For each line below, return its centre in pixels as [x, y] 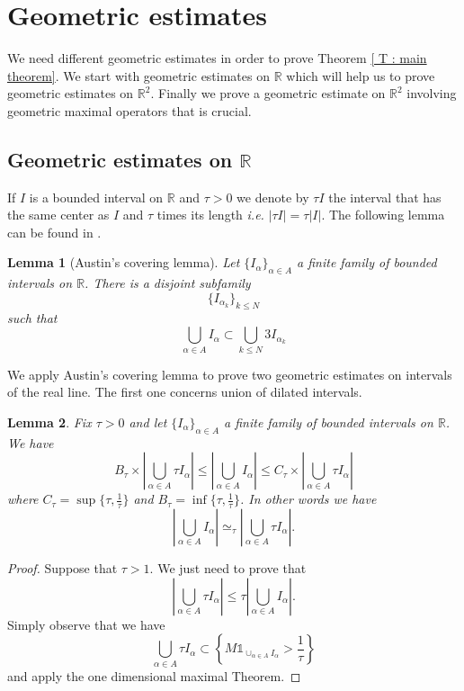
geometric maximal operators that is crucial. [129, 110]
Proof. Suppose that [62, 568]
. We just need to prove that [228, 568]
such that [32, 317]
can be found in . [54, 232]
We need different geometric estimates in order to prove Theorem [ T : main [217, 58]
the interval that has [385, 197]
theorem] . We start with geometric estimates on [138, 75]
